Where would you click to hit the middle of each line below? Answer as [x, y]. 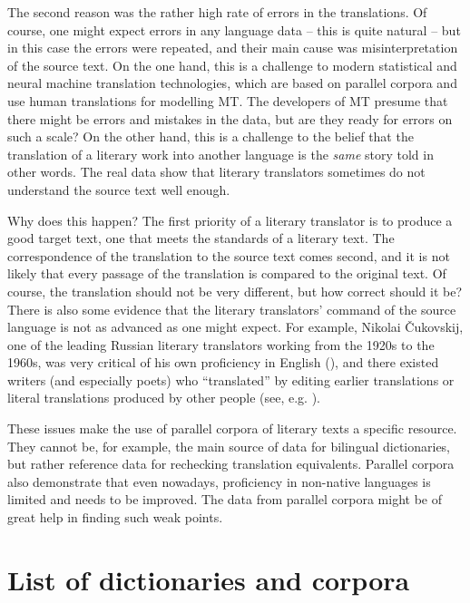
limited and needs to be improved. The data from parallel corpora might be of [225, 499]
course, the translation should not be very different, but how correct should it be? [235, 291]
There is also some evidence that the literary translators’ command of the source [232, 309]
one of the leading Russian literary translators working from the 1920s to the [221, 344]
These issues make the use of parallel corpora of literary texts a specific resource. [232, 428]
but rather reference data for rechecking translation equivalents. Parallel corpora [231, 464]
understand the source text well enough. [119, 189]
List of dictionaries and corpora [209, 579]
